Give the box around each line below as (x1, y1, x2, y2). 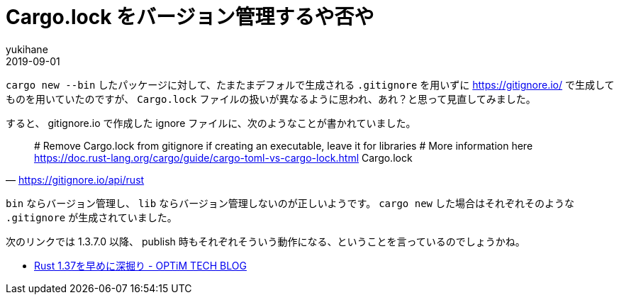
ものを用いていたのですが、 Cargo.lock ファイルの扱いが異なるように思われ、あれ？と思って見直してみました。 (6, 92, 536, 105)
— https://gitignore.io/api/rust (6, 173, 145, 186)
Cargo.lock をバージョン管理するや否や (6, 5, 374, 29)
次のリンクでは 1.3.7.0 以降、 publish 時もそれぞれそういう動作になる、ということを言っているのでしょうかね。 (6, 235, 525, 248)
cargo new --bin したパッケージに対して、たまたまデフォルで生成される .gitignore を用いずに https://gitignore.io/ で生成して (6, 78, 615, 91)
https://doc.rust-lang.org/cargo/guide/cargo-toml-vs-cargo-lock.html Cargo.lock (34, 151, 413, 164)
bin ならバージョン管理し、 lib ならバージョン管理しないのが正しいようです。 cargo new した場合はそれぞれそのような (6, 196, 574, 209)
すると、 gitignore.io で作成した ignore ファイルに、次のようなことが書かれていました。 (6, 116, 416, 129)
